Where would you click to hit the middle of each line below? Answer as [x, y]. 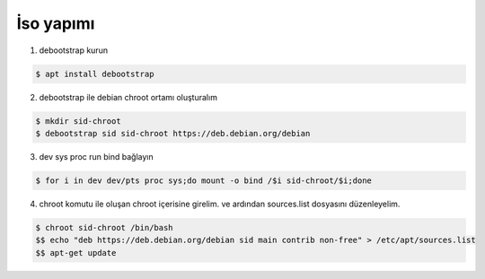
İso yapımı [56, 23]
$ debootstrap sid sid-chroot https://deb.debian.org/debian [173, 133]
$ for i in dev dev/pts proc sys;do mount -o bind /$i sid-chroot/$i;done [204, 180]
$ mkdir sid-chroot [78, 121]
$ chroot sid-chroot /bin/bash [105, 227]
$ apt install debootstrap [95, 74]
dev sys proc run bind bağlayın [97, 156]
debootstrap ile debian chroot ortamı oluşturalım [128, 97]
